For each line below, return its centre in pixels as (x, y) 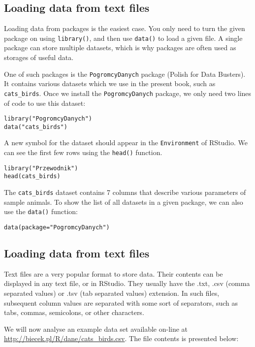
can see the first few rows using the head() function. (83, 152)
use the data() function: (41, 211)
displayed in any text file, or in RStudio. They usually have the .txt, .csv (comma (127, 283)
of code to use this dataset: (45, 103)
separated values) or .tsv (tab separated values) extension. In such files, (112, 293)
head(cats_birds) (32, 176)
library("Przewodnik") (41, 168)
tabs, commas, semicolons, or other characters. (74, 312)
